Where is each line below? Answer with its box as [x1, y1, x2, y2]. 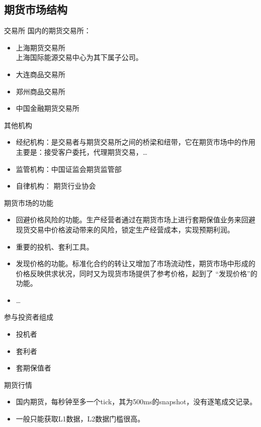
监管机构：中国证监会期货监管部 [16, 163, 122, 174]
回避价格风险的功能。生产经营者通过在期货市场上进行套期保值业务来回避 [16, 214, 255, 225]
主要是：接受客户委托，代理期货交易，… [16, 146, 148, 157]
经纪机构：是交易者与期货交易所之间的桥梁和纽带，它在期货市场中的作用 [16, 137, 255, 147]
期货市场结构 [4, 2, 67, 17]
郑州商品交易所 [16, 86, 65, 96]
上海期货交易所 [16, 42, 65, 52]
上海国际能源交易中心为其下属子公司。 [16, 52, 143, 63]
